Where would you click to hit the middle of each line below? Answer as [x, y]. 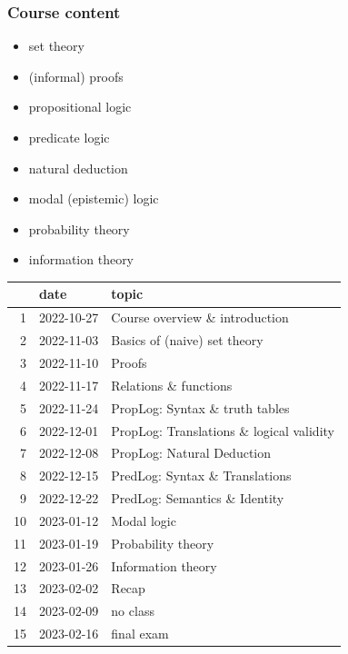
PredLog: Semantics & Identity [198, 498]
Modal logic [144, 520]
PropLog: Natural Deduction [191, 453]
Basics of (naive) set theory [187, 340]
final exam [140, 634]
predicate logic [69, 137]
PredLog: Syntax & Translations [201, 476]
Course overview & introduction [200, 317]
